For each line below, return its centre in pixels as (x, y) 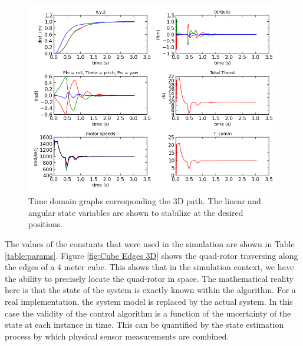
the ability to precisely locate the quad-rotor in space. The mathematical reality (149, 278)
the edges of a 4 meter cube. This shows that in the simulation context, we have (149, 267)
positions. (46, 224)
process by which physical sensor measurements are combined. (117, 336)
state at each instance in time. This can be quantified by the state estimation (144, 325)
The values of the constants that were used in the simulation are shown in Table (150, 243)
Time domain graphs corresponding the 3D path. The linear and (145, 201)
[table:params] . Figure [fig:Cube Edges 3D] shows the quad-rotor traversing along (151, 255)
